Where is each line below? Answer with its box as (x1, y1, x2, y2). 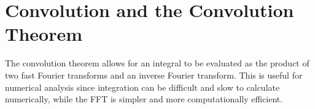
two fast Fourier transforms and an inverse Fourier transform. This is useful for (5, 68, 303, 81)
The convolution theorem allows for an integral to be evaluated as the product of (5, 57, 309, 69)
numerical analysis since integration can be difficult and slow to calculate (5, 80, 280, 93)
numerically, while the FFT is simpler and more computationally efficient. (5, 93, 283, 105)
